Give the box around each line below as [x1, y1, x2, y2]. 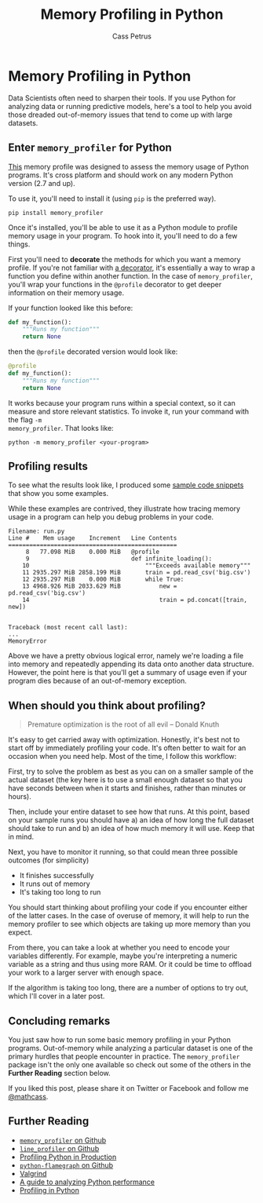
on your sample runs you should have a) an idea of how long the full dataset [8, 815, 254, 825]
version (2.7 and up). [8, 178, 76, 188]
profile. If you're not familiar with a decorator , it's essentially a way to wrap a [8, 263, 255, 272]
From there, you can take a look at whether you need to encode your [8, 943, 230, 953]
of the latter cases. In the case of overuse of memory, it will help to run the [8, 911, 250, 920]
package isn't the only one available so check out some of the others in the [8, 1060, 251, 1070]
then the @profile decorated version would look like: [8, 347, 178, 356]
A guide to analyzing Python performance [19, 1177, 155, 1187]
